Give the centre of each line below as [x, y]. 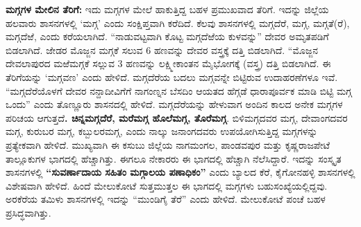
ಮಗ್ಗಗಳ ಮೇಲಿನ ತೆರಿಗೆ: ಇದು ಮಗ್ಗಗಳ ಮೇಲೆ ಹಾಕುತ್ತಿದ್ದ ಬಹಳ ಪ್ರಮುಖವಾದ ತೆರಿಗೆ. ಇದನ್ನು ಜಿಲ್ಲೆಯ [167, 9]
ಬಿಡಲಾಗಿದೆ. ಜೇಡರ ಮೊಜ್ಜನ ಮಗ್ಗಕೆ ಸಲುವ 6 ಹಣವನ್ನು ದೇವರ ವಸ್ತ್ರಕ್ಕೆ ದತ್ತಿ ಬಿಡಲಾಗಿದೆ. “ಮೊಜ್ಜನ [162, 49]
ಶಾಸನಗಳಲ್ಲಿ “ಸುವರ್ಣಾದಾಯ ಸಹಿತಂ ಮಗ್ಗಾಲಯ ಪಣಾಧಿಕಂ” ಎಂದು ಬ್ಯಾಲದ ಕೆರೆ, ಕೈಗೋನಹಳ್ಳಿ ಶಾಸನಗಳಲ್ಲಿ [180, 172]
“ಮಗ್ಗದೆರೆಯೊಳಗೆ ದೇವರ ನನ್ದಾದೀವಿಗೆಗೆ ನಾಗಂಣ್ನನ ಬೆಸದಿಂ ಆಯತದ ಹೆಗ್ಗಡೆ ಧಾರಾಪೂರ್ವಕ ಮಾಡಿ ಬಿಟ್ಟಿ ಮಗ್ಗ [179, 90]
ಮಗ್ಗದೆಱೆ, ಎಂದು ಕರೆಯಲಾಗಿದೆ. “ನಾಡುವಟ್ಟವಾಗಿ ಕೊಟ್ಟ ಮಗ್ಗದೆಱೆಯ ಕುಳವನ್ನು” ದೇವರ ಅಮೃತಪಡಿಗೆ [167, 36]
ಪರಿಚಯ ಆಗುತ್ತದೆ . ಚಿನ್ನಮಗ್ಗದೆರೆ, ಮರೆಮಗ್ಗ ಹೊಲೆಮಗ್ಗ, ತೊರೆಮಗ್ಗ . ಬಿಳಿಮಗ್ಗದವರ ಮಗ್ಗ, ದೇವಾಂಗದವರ [177, 117]
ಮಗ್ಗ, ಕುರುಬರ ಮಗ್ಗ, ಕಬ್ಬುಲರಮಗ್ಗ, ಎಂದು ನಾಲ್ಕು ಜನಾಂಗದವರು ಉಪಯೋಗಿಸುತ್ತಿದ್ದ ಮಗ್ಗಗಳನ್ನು [162, 131]
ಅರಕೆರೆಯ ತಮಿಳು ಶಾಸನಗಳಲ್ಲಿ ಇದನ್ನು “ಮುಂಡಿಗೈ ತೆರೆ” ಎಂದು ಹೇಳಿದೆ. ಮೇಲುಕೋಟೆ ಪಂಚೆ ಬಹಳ [166, 199]
